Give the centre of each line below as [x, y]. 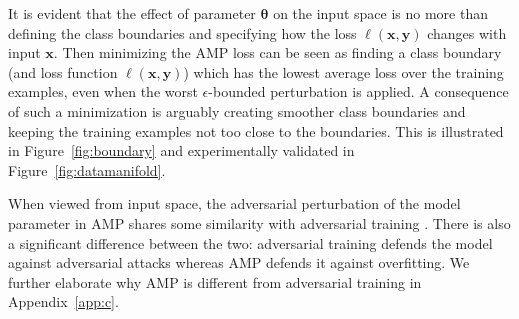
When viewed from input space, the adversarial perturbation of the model [234, 203]
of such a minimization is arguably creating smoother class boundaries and [237, 110]
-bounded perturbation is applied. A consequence [358, 91]
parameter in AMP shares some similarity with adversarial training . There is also [259, 222]
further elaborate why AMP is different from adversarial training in [215, 281]
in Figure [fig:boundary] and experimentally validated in [181, 150]
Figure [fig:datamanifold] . [87, 169]
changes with [467, 32]
